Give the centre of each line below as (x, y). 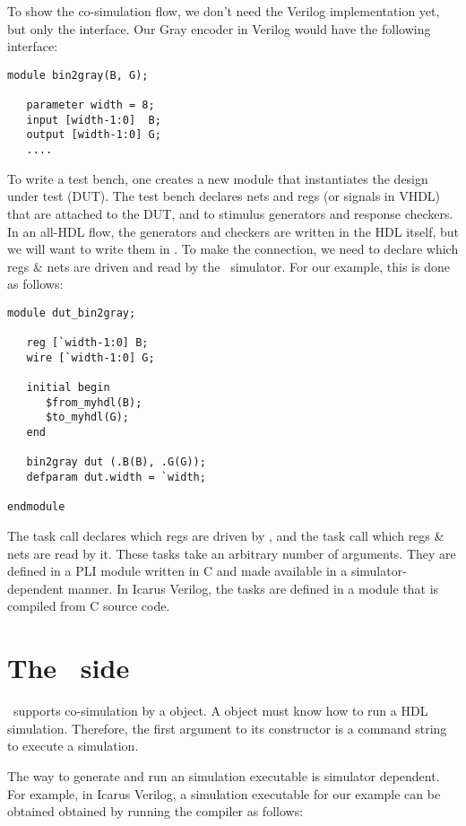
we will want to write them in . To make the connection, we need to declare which (233, 249)
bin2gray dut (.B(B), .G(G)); (116, 462)
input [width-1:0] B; (94, 120)
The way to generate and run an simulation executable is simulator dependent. (224, 775)
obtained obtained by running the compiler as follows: (155, 811)
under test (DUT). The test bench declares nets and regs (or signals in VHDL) (224, 196)
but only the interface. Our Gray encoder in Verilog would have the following (219, 28)
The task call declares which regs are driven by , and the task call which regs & (226, 536)
